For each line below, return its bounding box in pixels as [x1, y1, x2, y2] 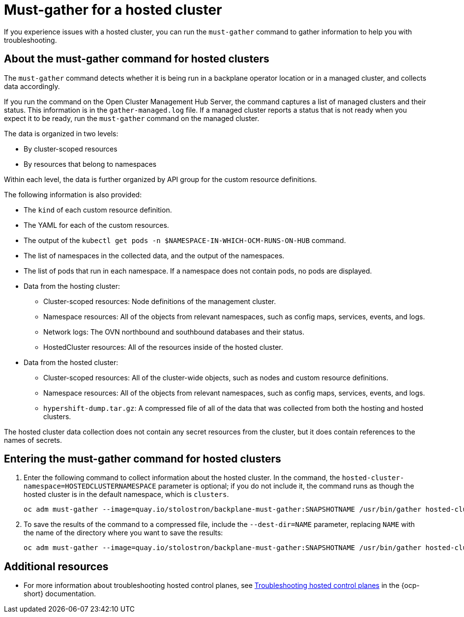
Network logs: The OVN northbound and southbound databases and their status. [43, 327, 305, 336]
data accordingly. [4, 82, 60, 91]
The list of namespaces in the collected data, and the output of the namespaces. [24, 251, 285, 260]
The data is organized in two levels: [4, 129, 118, 138]
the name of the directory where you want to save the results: [24, 528, 223, 537]
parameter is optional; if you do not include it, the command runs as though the [158, 482, 414, 491]
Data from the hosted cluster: [24, 358, 118, 367]
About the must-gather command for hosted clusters [4, 53, 269, 65]
